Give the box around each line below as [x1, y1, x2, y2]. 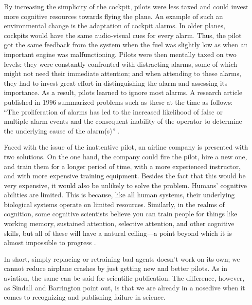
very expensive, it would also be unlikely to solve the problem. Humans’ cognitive [4, 180, 247, 190]
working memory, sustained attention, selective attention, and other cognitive [4, 218, 234, 229]
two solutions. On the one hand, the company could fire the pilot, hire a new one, [4, 151, 247, 161]
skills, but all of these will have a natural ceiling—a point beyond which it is [4, 228, 232, 238]
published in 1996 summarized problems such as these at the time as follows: [4, 96, 233, 107]
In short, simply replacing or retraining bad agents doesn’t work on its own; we [4, 253, 240, 264]
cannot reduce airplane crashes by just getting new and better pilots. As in [4, 263, 228, 273]
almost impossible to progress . [4, 237, 96, 248]
